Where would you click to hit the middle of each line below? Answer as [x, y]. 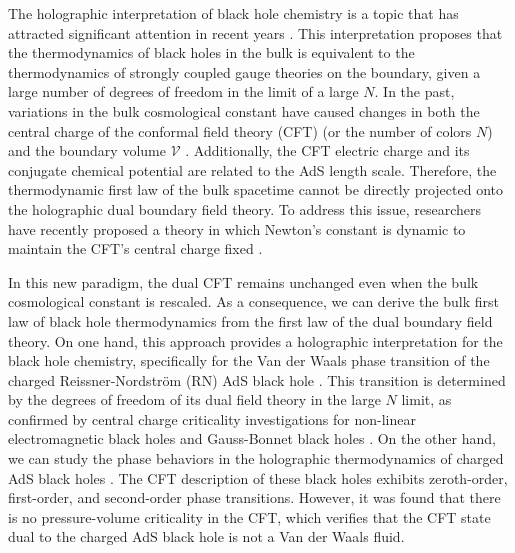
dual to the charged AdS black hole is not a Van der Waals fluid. [206, 536]
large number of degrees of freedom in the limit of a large [183, 91]
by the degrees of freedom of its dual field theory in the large [194, 399]
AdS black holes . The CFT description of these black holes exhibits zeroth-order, [258, 477]
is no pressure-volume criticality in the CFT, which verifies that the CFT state [249, 516]
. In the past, [414, 91]
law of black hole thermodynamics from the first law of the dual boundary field [250, 320]
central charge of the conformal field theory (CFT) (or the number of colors [240, 130]
